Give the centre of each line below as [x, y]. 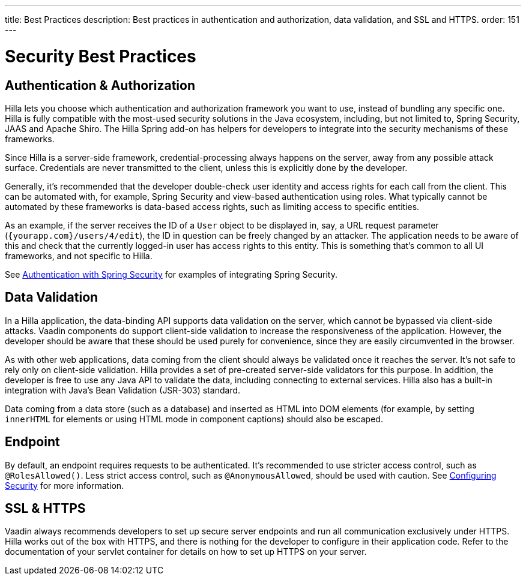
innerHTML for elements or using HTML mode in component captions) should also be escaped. [194, 419]
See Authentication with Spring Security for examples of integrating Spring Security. [171, 274]
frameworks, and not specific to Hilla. [79, 256]
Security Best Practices [101, 56]
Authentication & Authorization [100, 85]
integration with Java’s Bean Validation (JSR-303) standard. [123, 390]
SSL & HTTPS [45, 509]
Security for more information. [65, 485]
